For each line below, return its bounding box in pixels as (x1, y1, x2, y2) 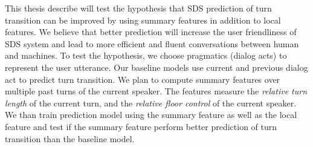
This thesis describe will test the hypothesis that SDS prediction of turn (5, 2, 272, 14)
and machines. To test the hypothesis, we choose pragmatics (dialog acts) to (5, 49, 287, 62)
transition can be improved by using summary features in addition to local (5, 13, 281, 26)
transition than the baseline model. (5, 132, 135, 145)
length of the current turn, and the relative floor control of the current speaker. (5, 96, 297, 109)
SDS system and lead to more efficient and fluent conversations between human (5, 37, 299, 50)
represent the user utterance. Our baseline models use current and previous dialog (5, 60, 308, 73)
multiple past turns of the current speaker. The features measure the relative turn (5, 85, 308, 97)
